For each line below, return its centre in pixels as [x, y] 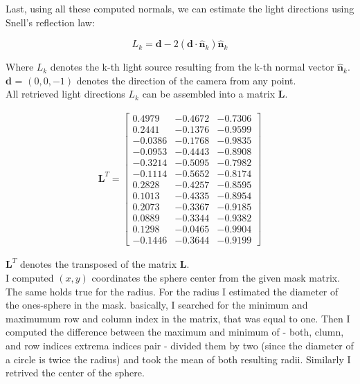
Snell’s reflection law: [50, 22]
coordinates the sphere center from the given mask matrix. [216, 277]
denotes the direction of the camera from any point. [186, 80]
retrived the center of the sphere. [75, 373]
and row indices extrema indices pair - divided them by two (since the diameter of [180, 345]
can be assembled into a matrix [209, 94]
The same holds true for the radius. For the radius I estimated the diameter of [172, 291]
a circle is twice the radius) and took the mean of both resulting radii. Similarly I [178, 359]
